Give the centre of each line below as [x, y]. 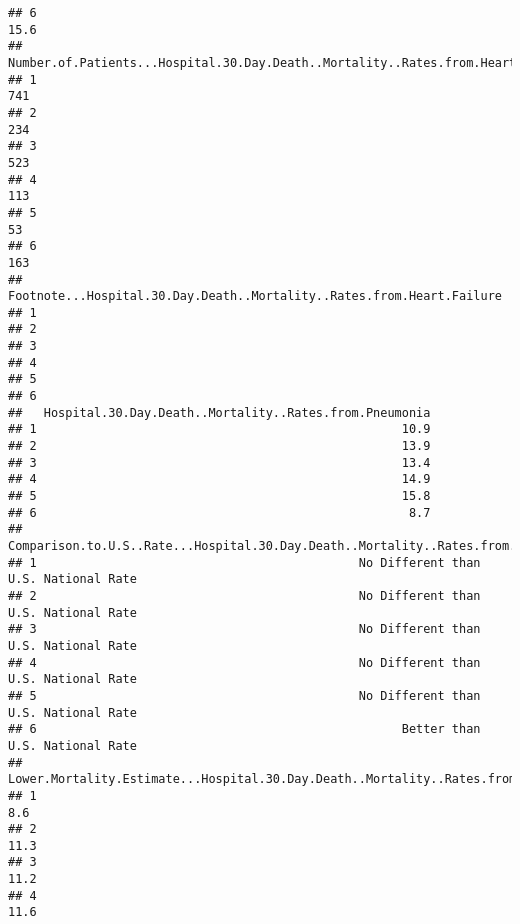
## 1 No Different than [244, 562]
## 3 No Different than [244, 629]
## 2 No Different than [244, 595]
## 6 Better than [244, 729]
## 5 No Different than [244, 695]
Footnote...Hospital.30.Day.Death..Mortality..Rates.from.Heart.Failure [255, 296]
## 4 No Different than [244, 662]
